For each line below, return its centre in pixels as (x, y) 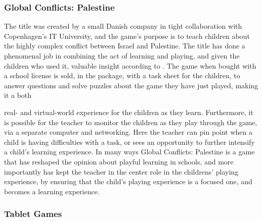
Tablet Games (33, 214)
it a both (18, 95)
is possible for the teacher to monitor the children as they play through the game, (131, 122)
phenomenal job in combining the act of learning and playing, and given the (122, 56)
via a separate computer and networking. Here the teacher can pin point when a (128, 132)
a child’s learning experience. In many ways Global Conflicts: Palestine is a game (129, 152)
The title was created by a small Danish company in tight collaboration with (123, 26)
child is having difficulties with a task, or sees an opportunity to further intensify (129, 142)
